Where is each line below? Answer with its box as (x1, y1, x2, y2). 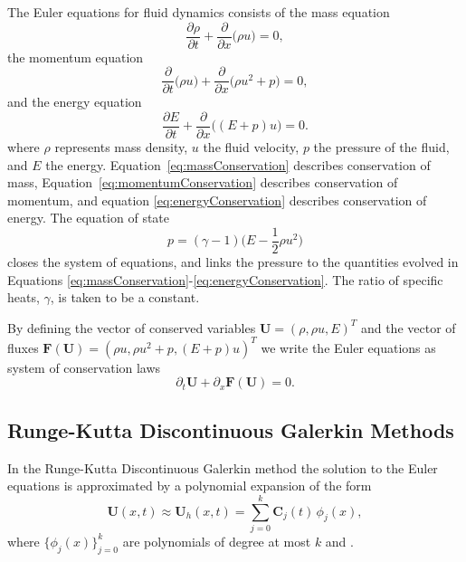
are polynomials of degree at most (122, 531, 311, 550)
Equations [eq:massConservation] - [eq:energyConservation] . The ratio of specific (7, 270, 443, 289)
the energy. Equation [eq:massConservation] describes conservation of (45, 155, 431, 174)
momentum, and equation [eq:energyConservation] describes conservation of (7, 190, 427, 209)
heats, (7, 288, 40, 307)
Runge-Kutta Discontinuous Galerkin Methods (7, 415, 454, 443)
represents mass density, (54, 137, 188, 156)
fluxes (7, 338, 39, 357)
